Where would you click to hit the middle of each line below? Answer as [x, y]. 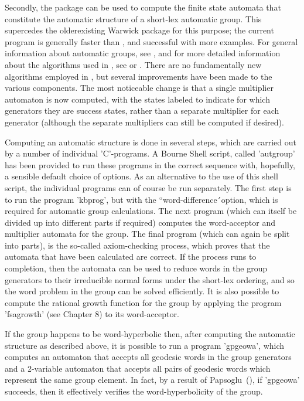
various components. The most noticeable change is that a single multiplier [139, 88]
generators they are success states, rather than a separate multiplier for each [142, 111]
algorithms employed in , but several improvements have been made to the [139, 76]
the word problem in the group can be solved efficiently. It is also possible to [142, 291]
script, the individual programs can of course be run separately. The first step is [148, 187]
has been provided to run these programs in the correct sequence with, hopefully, [150, 164]
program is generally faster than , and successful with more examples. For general [151, 41]
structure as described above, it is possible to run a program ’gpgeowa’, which [145, 345]
